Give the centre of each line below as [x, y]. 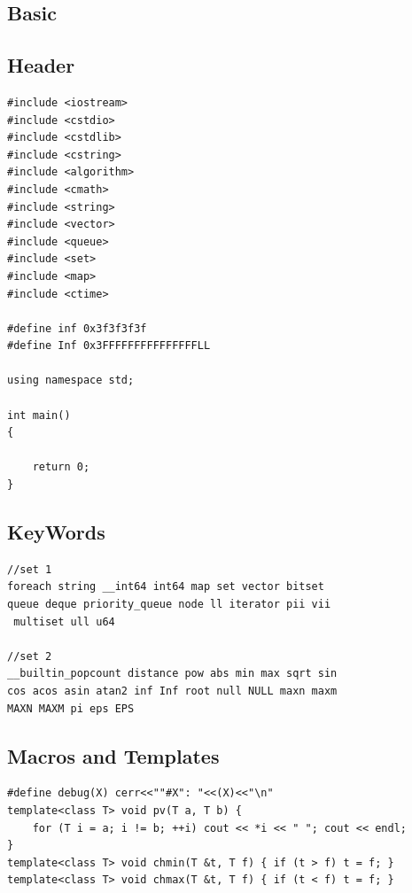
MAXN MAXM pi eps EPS [71, 708]
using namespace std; [71, 380]
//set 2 [30, 656]
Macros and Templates [113, 755]
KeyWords [56, 532]
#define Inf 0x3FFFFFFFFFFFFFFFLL [109, 346]
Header [41, 65]
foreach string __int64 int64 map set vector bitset [166, 587]
